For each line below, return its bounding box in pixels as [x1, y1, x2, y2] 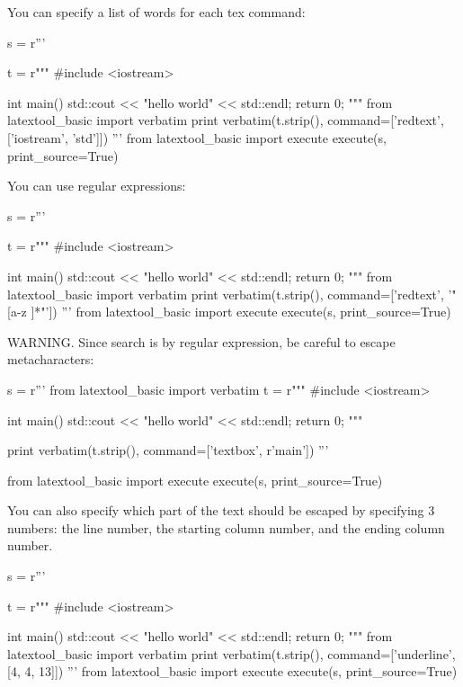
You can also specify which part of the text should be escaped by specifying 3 [7, 501, 435, 520]
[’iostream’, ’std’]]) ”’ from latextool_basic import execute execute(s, [7, 128, 387, 147]
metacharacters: [7, 350, 94, 369]
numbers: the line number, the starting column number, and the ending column [7, 518, 445, 537]
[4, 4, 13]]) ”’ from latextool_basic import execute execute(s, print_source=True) [7, 662, 458, 681]
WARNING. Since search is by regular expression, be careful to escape [7, 332, 396, 351]
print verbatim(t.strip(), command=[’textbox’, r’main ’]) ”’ [7, 441, 329, 459]
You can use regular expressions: [7, 176, 186, 195]
